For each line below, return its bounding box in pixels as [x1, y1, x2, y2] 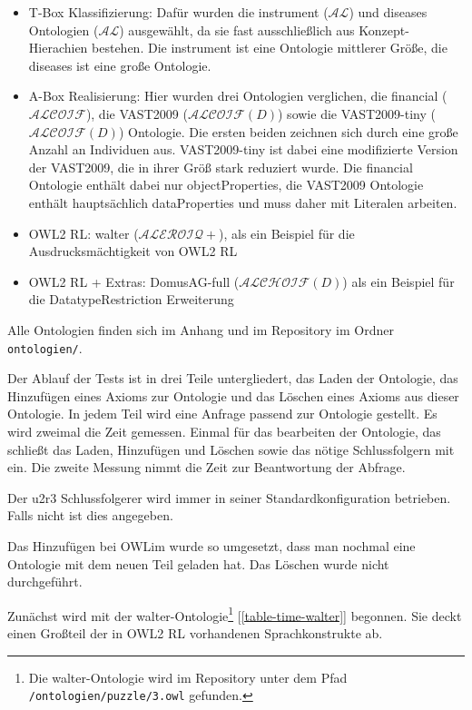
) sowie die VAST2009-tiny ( [278, 104, 436, 123]
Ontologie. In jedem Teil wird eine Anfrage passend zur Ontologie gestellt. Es [7, 404, 438, 423]
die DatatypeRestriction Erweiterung [28, 290, 234, 309]
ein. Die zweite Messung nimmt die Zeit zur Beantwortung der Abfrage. [7, 458, 406, 477]
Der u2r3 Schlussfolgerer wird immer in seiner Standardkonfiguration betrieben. [7, 488, 451, 507]
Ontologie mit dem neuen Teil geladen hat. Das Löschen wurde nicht [7, 554, 389, 573]
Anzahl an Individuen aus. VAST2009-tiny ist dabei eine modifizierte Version [28, 140, 458, 159]
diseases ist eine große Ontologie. [28, 55, 211, 74]
